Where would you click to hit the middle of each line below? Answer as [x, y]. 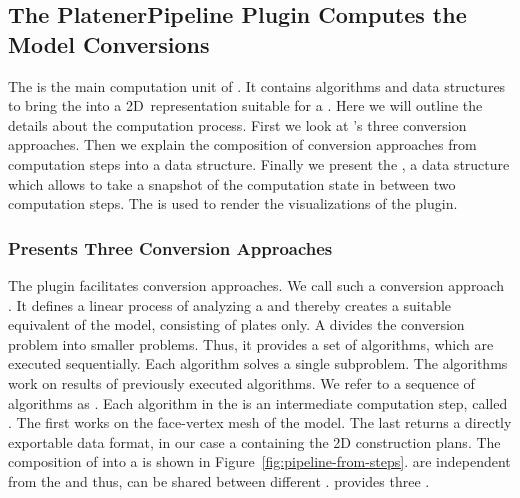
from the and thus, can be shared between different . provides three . [219, 480]
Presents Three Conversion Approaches [170, 247]
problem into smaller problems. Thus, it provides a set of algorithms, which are [251, 343]
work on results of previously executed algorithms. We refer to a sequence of [241, 382]
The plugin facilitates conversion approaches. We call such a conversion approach [256, 284]
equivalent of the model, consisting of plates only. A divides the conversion [236, 324]
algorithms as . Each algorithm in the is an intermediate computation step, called [258, 402]
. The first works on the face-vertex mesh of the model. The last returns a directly [260, 422]
